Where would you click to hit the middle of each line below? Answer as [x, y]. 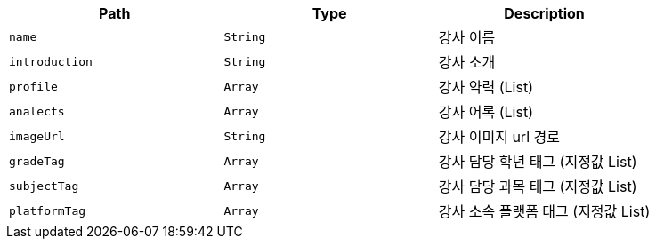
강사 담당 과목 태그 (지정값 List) [538, 186]
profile [33, 86]
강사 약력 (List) [486, 87]
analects [37, 111]
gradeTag [37, 161]
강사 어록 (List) [486, 112]
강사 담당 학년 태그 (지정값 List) [538, 162]
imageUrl [37, 136]
